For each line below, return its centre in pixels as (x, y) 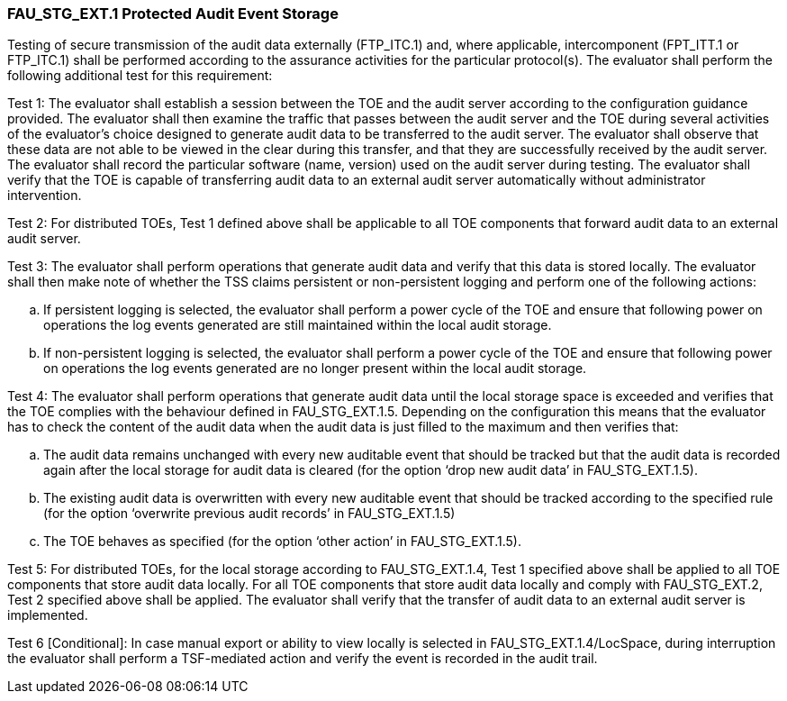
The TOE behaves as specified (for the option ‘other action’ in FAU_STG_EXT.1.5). (282, 542)
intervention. (45, 196)
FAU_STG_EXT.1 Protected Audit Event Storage (173, 14)
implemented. (48, 615)
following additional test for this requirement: (140, 76)
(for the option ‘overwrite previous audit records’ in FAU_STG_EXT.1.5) (249, 514)
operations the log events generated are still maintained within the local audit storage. (298, 325)
